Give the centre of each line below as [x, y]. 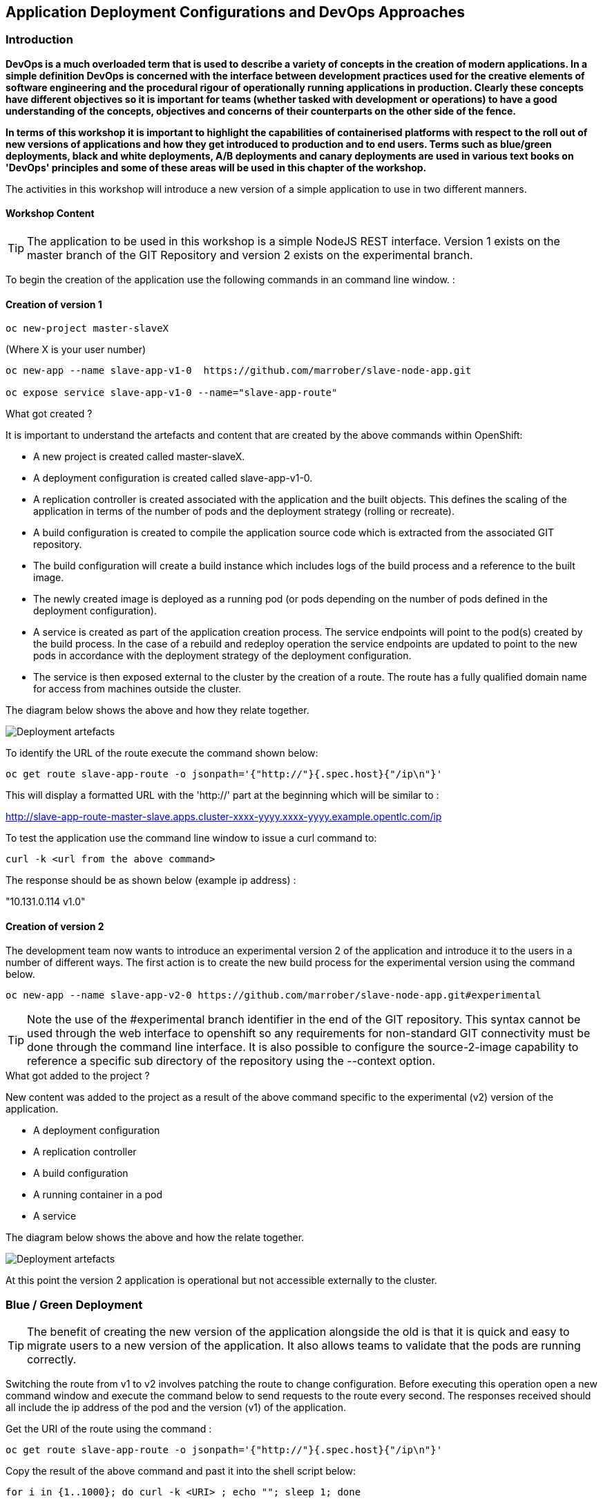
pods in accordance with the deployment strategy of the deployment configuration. [222, 656]
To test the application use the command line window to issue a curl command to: [191, 838]
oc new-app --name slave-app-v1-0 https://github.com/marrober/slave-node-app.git [239, 371]
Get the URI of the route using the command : [109, 1429]
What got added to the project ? [78, 1076]
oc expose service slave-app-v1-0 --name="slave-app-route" [172, 393]
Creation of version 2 [55, 926]
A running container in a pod [98, 1195]
